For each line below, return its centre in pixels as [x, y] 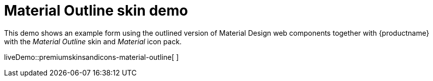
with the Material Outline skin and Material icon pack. [93, 41]
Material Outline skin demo [96, 11]
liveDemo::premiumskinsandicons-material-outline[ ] [92, 57]
